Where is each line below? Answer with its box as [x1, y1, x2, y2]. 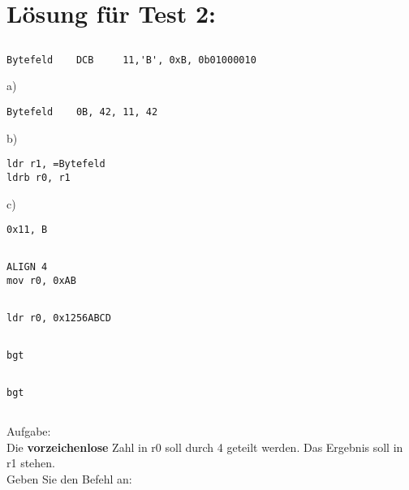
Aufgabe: [6, 423, 51, 440]
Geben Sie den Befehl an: [6, 470, 132, 487]
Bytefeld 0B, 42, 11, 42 [6, 106, 158, 118]
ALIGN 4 [6, 261, 48, 273]
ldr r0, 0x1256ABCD [6, 312, 111, 324]
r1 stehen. [6, 454, 56, 471]
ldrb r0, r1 [6, 171, 71, 183]
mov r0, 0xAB [6, 274, 76, 286]
